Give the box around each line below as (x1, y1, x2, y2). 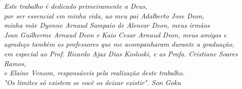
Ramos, (4, 58, 26, 68)
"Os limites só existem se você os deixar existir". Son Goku (4, 77, 181, 87)
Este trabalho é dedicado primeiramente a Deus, (4, 1, 147, 11)
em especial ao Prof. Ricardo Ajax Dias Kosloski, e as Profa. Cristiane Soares (4, 48, 238, 58)
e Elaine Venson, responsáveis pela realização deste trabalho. (4, 68, 185, 78)
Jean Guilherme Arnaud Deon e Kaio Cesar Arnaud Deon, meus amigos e (4, 29, 227, 39)
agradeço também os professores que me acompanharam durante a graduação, (4, 39, 235, 49)
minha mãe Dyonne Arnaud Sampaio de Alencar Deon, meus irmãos (4, 20, 210, 30)
